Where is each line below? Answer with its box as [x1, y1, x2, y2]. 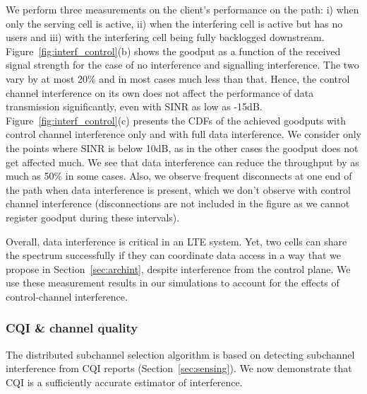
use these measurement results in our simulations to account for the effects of [6, 275, 339, 290]
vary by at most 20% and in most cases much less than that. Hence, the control [6, 71, 350, 86]
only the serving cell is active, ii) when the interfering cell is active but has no [6, 16, 343, 30]
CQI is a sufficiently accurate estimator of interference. [6, 374, 243, 389]
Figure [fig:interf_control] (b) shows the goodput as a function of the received [6, 43, 341, 58]
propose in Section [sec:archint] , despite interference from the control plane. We [6, 261, 351, 276]
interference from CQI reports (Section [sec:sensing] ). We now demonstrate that [6, 361, 352, 376]
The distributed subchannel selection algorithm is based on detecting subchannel [6, 347, 355, 361]
